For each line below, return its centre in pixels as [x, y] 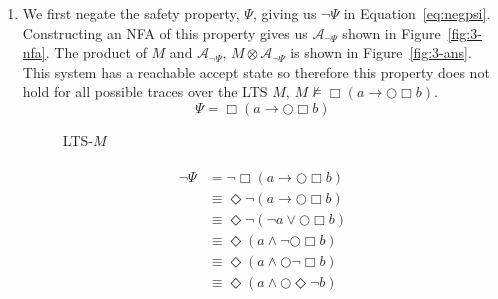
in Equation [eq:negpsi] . [417, 13]
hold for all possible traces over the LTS [145, 91]
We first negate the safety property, [131, 13]
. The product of [96, 52]
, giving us [284, 13]
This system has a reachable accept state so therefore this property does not [256, 71]
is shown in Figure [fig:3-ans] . [381, 52]
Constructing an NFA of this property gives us [165, 32]
